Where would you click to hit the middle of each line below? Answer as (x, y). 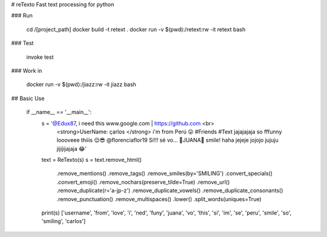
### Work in (27, 70)
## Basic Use (28, 98)
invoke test (40, 57)
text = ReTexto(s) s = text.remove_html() (92, 160)
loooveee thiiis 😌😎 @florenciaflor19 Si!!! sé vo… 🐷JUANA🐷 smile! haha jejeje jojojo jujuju (167, 140)
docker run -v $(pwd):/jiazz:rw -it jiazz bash (81, 84)
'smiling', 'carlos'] (64, 221)
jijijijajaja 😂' (72, 149)
